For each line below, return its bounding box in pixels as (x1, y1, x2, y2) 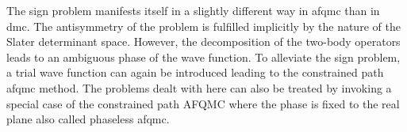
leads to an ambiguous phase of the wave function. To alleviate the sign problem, (6, 48, 401, 65)
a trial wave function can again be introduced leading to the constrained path (6, 64, 384, 81)
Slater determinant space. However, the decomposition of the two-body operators (6, 33, 401, 50)
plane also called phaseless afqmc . (6, 111, 170, 127)
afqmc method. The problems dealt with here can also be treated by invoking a (6, 79, 392, 96)
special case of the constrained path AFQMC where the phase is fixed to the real (6, 95, 400, 111)
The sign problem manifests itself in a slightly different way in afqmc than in (6, 2, 380, 18)
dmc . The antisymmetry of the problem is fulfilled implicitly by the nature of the (6, 17, 401, 34)
